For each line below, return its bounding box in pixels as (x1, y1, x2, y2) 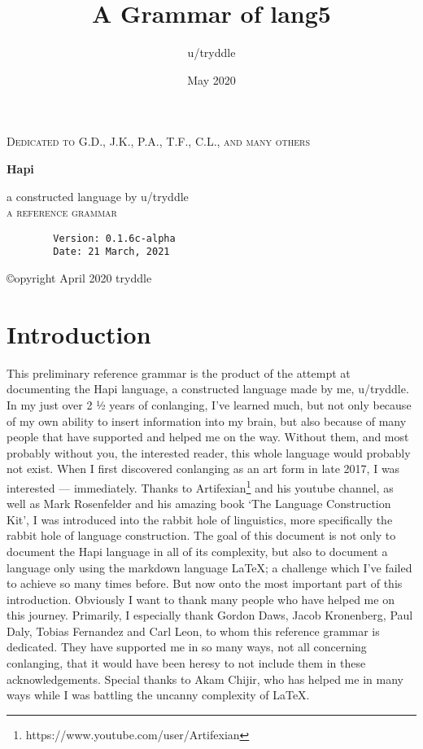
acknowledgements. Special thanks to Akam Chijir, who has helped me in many (7, 670, 403, 687)
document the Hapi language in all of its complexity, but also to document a (7, 542, 388, 559)
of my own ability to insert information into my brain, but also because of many (7, 412, 407, 429)
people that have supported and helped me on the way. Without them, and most (7, 428, 409, 445)
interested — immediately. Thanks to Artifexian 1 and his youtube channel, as (7, 476, 394, 496)
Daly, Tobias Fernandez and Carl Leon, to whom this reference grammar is (7, 622, 380, 639)
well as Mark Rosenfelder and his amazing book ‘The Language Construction (7, 495, 391, 512)
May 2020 (187, 71, 236, 88)
